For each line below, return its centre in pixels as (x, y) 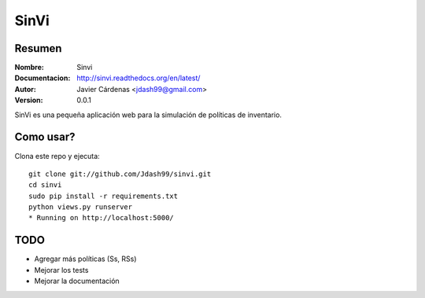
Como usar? (45, 137)
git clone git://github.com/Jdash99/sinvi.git (120, 174)
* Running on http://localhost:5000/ (102, 218)
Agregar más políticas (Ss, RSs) (85, 259)
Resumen (38, 48)
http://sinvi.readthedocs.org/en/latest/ (139, 78)
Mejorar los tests (61, 270)
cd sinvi (45, 185)
